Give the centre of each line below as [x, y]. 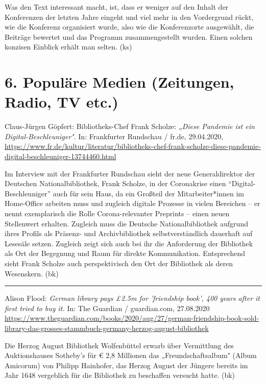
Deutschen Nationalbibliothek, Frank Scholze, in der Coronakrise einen [115, 183]
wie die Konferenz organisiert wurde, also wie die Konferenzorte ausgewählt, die [129, 27]
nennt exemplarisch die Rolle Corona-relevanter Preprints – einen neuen [117, 213]
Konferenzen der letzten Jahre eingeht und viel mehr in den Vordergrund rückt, [129, 17]
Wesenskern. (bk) [32, 273]
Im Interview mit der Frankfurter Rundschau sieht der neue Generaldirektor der [130, 173]
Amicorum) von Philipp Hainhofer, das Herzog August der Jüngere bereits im [126, 365]
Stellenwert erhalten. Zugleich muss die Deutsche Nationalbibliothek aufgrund [126, 223]
